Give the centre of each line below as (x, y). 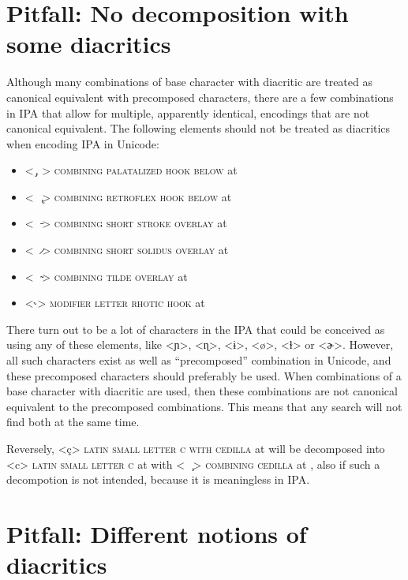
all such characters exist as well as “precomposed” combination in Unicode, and (199, 360)
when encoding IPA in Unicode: (83, 143)
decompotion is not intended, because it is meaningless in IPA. (158, 479)
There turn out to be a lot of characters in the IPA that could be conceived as (196, 329)
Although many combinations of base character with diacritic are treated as (189, 82)
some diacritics (89, 44)
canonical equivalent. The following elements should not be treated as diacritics (198, 128)
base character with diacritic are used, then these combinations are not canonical (202, 391)
